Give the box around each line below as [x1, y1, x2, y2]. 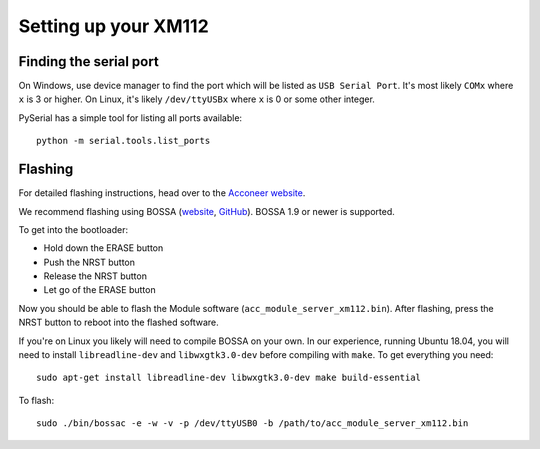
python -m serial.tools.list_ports [36, 135, 211, 147]
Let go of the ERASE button [43, 284, 156, 296]
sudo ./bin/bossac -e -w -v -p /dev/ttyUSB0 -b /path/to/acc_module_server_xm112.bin [36, 418, 469, 429]
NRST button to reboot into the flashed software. [18, 316, 219, 329]
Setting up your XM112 [18, 15, 209, 37]
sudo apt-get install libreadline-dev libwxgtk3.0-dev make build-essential [36, 372, 422, 384]
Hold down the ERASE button [43, 242, 164, 254]
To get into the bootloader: [18, 223, 129, 235]
